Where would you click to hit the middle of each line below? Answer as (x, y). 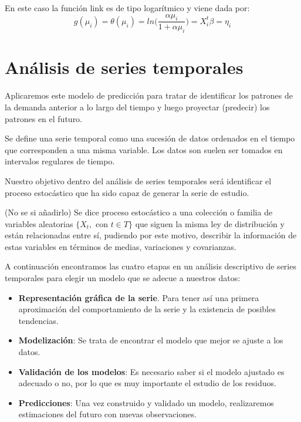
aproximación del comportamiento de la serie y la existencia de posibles (147, 309)
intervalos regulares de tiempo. (60, 161)
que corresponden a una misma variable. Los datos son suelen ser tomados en (144, 149)
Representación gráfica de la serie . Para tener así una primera (139, 297)
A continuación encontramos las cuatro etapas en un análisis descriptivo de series (150, 266)
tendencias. (38, 320)
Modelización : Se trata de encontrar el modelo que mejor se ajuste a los (151, 340)
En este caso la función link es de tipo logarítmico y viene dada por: (127, 8)
